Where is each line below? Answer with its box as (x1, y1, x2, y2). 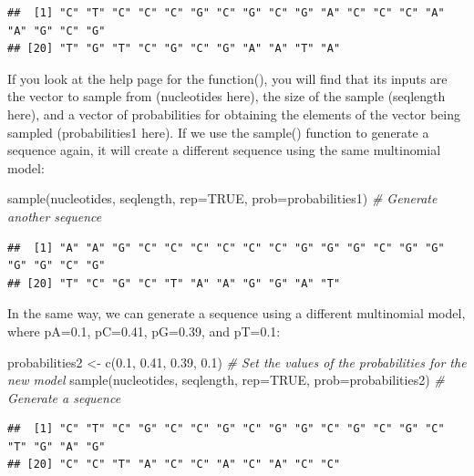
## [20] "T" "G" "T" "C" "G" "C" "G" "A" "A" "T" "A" (7, 42, 341, 56)
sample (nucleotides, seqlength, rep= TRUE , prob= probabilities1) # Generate (7, 189, 438, 208)
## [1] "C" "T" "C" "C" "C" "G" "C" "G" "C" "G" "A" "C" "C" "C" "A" (7, 6, 445, 19)
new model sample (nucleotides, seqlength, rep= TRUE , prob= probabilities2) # (7, 370, 445, 389)
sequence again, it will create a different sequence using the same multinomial (7, 140, 441, 160)
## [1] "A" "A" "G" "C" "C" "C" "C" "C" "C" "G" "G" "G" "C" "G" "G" (7, 241, 445, 254)
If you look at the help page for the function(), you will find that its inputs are (7, 68, 448, 88)
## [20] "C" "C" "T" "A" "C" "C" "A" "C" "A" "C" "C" (7, 458, 341, 471)
